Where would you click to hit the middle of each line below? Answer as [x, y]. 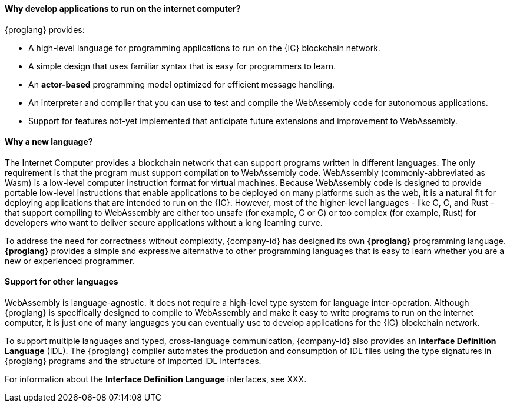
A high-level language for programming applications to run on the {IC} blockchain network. [204, 48]
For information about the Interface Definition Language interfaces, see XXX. [156, 379]
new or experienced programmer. [70, 261]
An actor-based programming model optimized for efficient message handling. [182, 84]
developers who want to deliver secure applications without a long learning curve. [164, 222]
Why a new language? [49, 142]
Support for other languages [62, 282]
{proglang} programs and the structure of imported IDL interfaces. [133, 361]
